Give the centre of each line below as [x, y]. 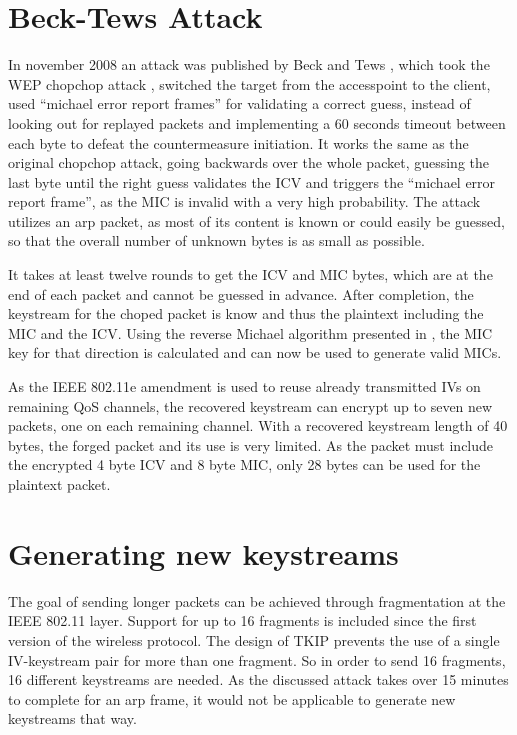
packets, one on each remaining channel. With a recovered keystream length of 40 [258, 425]
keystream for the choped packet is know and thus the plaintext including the [246, 313]
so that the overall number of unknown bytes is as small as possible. [216, 240]
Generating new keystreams [203, 552]
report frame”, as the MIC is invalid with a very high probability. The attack [244, 201]
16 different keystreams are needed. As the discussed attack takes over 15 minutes [258, 679]
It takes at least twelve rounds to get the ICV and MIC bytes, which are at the [250, 274]
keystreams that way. [72, 718]
